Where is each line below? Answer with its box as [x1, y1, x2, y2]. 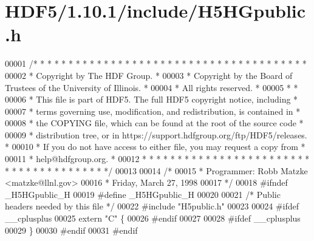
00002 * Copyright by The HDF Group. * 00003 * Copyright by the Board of [5, 69, 293, 81]
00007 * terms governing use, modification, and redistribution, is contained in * [5, 104, 301, 117]
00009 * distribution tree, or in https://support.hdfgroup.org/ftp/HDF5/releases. [5, 128, 307, 141]
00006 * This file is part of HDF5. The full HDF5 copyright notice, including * [5, 93, 298, 106]
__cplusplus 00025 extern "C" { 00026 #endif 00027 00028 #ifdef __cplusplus [5, 212, 301, 225]
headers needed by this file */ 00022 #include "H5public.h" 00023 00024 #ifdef [5, 200, 299, 212]
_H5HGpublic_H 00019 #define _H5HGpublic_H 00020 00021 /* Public [5, 188, 281, 200]
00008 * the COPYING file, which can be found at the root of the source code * [5, 117, 304, 129]
